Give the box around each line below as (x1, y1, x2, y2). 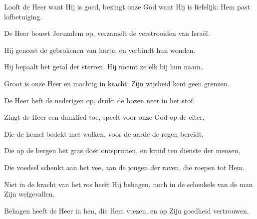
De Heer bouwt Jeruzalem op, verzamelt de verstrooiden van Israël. (4, 28, 210, 38)
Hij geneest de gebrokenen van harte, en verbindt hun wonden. (4, 44, 196, 55)
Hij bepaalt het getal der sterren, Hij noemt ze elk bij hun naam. (4, 61, 203, 72)
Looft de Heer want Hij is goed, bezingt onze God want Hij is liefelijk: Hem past (4, 1, 250, 11)
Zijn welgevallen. (4, 189, 55, 199)
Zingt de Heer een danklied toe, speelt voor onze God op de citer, (4, 112, 205, 122)
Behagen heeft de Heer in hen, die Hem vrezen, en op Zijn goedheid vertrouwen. (4, 205, 249, 216)
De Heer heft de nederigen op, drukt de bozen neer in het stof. (4, 95, 195, 105)
